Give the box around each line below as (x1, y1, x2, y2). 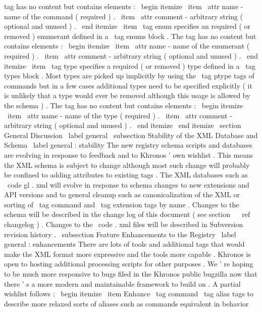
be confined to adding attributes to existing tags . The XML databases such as (4, 169, 248, 180)
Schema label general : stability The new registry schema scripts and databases (4, 140, 252, 150)
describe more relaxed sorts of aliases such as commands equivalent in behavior (4, 298, 249, 308)
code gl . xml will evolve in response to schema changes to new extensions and (7, 179, 249, 190)
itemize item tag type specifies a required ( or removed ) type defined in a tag (4, 60, 255, 71)
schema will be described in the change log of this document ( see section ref (4, 209, 250, 219)
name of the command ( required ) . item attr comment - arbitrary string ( (4, 11, 243, 21)
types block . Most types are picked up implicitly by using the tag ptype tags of (4, 70, 254, 81)
